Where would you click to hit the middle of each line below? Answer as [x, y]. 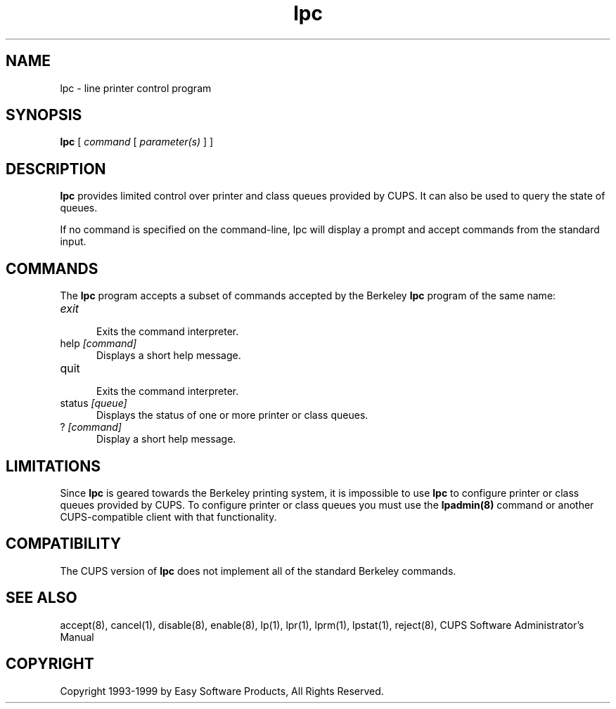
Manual [77, 637]
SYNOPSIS [44, 115]
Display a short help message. [166, 439]
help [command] [98, 344]
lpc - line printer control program [136, 88]
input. [73, 242]
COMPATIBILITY [63, 544]
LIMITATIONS [53, 466]
